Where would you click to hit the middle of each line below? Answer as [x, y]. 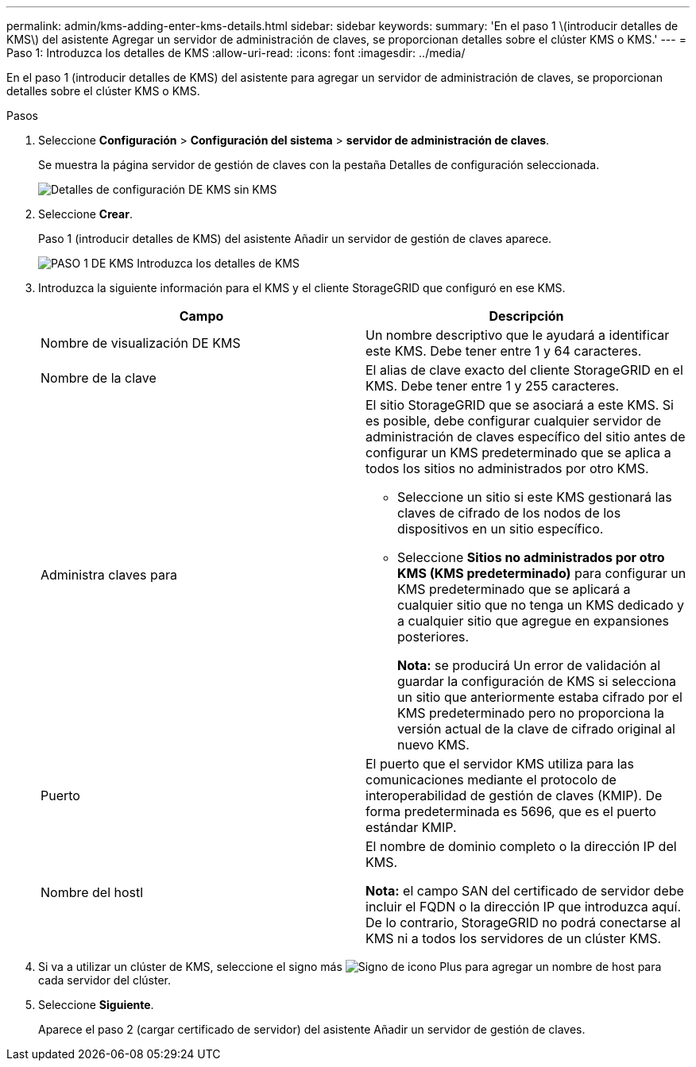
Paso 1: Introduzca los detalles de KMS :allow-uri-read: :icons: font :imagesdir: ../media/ [236, 53]
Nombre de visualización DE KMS [141, 343]
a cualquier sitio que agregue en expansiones [534, 621]
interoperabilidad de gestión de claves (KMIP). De [514, 795]
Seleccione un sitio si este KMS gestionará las [535, 497]
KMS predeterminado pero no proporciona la [531, 713]
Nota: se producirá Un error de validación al [529, 665]
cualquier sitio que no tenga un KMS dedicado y [541, 605]
